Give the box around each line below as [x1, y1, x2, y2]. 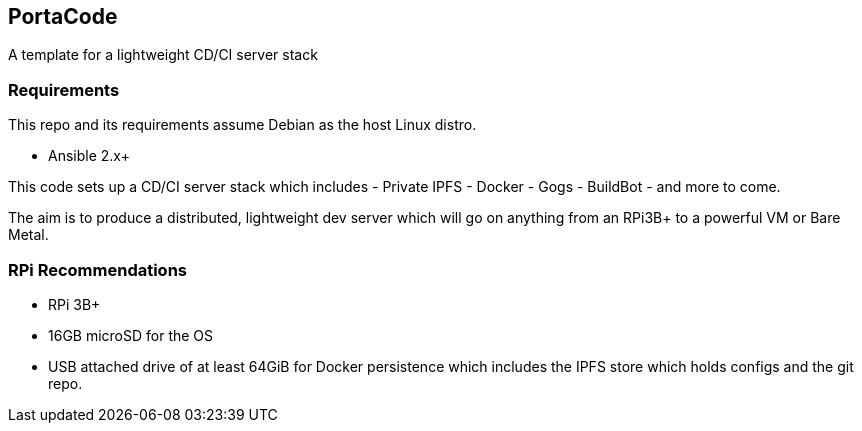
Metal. [8, 226, 49, 244]
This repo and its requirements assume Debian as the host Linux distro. [8, 116, 477, 134]
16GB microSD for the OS [48, 326, 214, 344]
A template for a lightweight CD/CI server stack [8, 46, 318, 64]
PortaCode [8, 4, 118, 29]
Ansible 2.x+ [48, 147, 130, 165]
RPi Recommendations [8, 259, 188, 280]
